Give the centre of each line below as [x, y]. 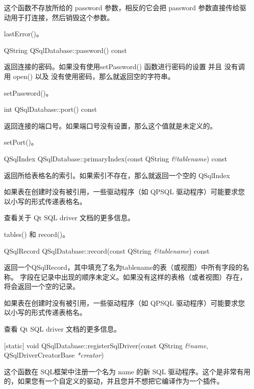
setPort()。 [21, 142]
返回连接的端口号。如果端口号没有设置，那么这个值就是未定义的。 [110, 125]
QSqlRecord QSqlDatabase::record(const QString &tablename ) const [107, 250]
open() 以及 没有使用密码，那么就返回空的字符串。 [94, 76]
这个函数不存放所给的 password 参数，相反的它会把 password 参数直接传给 [122, 7]
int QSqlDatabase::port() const [51, 109]
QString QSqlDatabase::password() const [65, 50]
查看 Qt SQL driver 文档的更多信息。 [63, 329]
